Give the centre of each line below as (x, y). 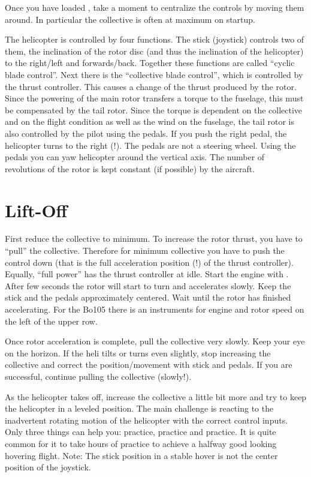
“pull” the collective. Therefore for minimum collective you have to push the (145, 250)
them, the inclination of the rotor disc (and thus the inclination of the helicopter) (154, 51)
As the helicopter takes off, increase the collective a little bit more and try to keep (156, 396)
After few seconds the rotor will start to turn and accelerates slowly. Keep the (148, 285)
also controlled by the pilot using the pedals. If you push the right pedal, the (146, 133)
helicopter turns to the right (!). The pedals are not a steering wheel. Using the (150, 145)
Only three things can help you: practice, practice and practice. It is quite (141, 432)
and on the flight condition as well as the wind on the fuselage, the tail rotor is (150, 121)
